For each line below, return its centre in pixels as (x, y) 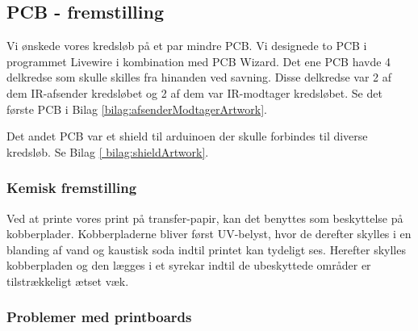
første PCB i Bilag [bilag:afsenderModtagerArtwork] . (137, 109)
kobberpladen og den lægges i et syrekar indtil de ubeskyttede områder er (189, 265)
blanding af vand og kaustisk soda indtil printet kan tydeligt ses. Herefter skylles (206, 249)
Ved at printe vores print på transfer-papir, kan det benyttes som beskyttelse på (205, 218)
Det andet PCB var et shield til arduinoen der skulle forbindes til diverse (187, 136)
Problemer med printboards (99, 317)
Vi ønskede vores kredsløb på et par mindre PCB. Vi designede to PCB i (187, 46)
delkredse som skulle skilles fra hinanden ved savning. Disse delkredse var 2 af (199, 77)
